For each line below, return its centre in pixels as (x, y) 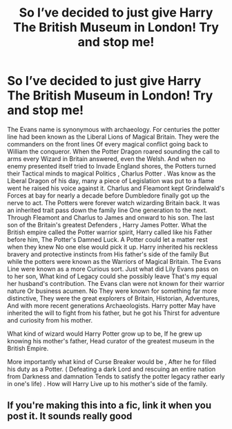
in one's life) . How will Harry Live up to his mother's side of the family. (108, 383)
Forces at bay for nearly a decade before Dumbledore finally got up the (108, 196)
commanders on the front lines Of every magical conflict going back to (108, 144)
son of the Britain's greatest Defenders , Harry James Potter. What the (107, 225)
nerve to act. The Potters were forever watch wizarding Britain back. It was (114, 202)
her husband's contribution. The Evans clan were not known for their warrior (116, 283)
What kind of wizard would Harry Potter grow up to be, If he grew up (105, 334)
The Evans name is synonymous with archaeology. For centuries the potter (114, 129)
